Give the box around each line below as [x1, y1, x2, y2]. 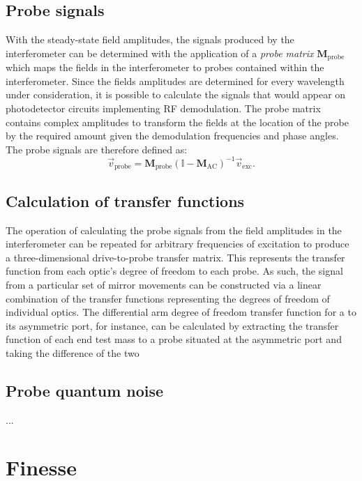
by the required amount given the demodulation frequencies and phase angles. [6, 128, 339, 143]
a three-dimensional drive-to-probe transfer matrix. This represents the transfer [6, 250, 345, 264]
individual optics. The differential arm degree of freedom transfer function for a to [6, 305, 356, 319]
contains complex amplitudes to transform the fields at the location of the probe [6, 114, 349, 129]
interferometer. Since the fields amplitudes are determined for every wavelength [6, 73, 345, 88]
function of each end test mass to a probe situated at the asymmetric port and [6, 332, 342, 346]
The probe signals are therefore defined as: [6, 142, 188, 156]
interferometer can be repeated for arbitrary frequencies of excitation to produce [6, 236, 349, 251]
